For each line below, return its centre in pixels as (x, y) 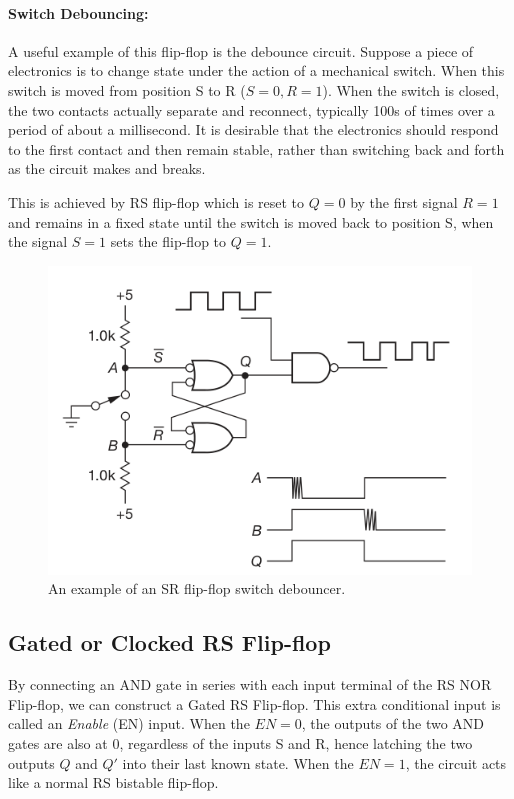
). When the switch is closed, (411, 89)
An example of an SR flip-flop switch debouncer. (197, 588)
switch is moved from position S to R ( (127, 89)
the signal (38, 241)
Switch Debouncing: (78, 12)
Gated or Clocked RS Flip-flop (169, 642)
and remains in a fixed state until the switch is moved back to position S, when (251, 221)
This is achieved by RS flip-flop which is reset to (156, 201)
